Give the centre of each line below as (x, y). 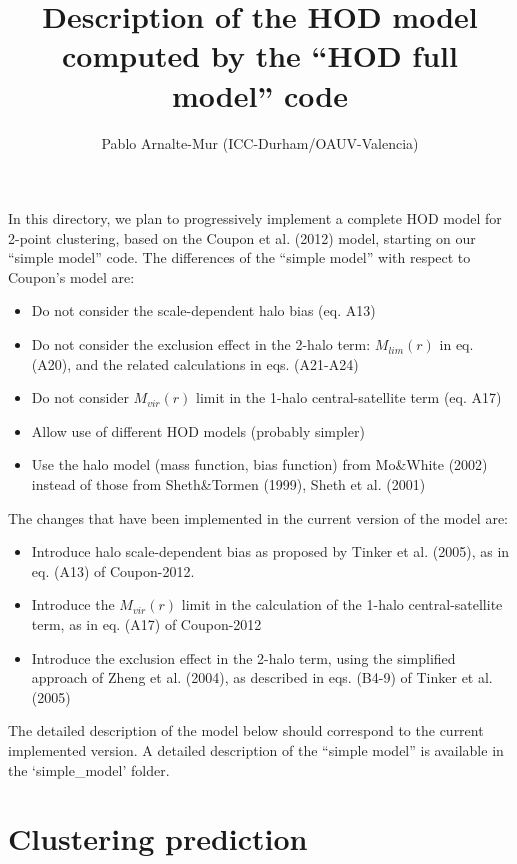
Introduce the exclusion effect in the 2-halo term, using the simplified (243, 657)
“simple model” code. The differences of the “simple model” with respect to (239, 257)
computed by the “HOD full (260, 55)
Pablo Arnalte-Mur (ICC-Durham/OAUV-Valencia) (260, 142)
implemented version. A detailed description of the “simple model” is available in (256, 749)
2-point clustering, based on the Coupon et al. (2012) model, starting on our (242, 237)
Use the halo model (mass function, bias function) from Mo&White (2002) (259, 464)
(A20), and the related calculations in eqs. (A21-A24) (195, 363)
